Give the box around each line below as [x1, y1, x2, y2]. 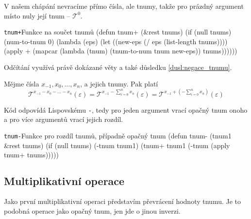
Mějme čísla [4, 78, 39, 88]
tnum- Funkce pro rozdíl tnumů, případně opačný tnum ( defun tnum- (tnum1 [4, 130, 232, 140]
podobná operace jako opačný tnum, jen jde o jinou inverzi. [4, 205, 181, 216]
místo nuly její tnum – [4, 10, 70, 20]
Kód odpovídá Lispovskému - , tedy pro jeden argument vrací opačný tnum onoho [4, 104, 248, 115]
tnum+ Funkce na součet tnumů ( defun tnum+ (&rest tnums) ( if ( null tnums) [4, 27, 232, 37]
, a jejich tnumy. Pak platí [80, 78, 158, 88]
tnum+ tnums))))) [4, 150, 59, 160]
